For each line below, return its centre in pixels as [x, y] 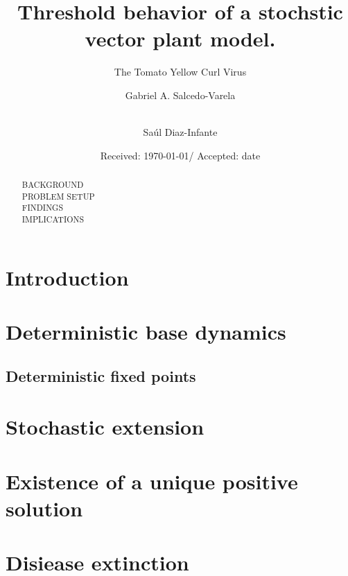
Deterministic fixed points [101, 375]
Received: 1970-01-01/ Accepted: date [180, 155]
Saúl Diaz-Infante [180, 132]
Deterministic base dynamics [146, 332]
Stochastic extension [105, 427]
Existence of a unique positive [152, 481]
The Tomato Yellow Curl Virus [180, 72]
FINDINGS [43, 208]
